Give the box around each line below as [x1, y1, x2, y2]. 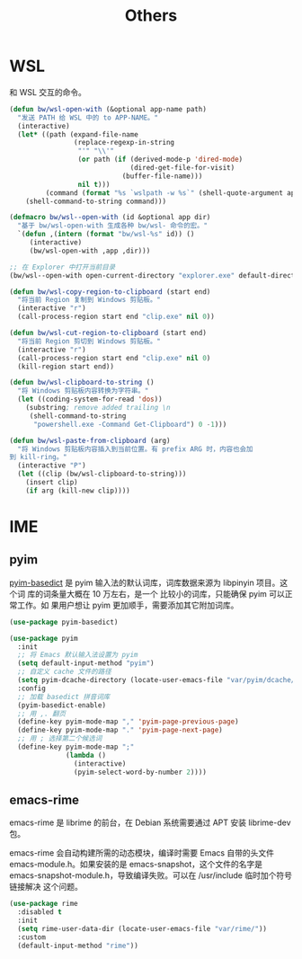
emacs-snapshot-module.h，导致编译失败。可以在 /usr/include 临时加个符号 [9, 870, 292, 881]
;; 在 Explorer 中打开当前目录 [9, 262, 116, 271]
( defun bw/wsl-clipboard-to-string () [9, 378, 155, 387]
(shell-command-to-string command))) [25, 197, 167, 206]
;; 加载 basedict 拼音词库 [17, 692, 111, 701]
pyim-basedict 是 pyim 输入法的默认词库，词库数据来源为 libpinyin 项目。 [9, 577, 280, 588]
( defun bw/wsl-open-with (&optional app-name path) [9, 104, 207, 113]
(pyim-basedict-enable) [17, 700, 106, 710]
